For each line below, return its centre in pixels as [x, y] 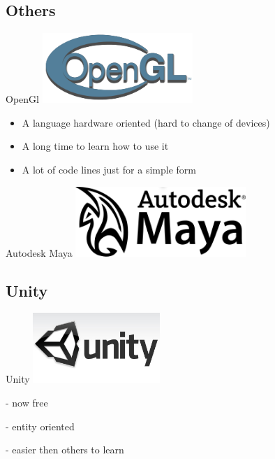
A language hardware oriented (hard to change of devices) [146, 122]
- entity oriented [40, 426]
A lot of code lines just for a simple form [109, 169]
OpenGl [22, 99]
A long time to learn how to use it [95, 146]
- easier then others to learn [65, 450]
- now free [27, 402]
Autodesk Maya [39, 252]
